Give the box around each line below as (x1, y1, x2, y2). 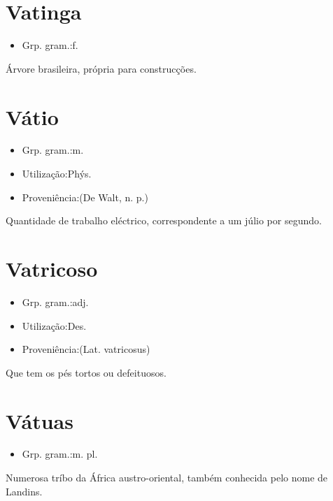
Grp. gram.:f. (22, 38, 78, 52)
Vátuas (6, 406, 73, 435)
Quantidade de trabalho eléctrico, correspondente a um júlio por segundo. (6, 213, 322, 228)
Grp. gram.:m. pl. (22, 446, 98, 461)
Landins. (6, 484, 43, 498)
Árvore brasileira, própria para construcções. (6, 61, 197, 75)
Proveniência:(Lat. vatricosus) (22, 342, 150, 356)
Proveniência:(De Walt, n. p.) (22, 189, 148, 204)
